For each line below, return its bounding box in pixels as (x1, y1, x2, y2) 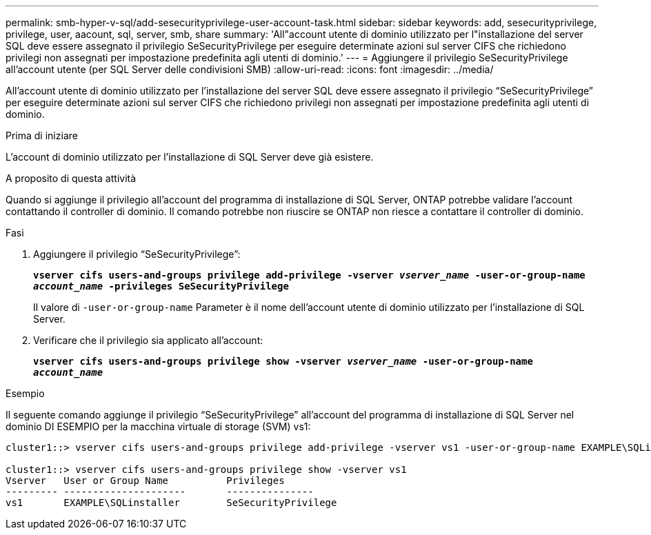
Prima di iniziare (6, 130, 78, 141)
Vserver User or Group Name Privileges (6, 475, 285, 486)
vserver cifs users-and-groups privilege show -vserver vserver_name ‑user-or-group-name (33, 356, 533, 367)
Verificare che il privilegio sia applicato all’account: (33, 334, 263, 346)
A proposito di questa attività (6, 172, 137, 184)
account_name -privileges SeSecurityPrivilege (33, 281, 289, 292)
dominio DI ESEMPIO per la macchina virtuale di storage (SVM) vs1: (6, 421, 311, 432)
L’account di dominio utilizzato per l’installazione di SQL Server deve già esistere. (6, 151, 374, 163)
